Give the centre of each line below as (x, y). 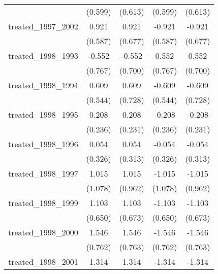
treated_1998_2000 (43, 232)
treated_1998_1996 (43, 144)
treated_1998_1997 (43, 173)
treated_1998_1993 (43, 56)
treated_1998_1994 (43, 85)
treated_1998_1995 (43, 114)
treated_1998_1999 (43, 203)
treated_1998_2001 (43, 262)
